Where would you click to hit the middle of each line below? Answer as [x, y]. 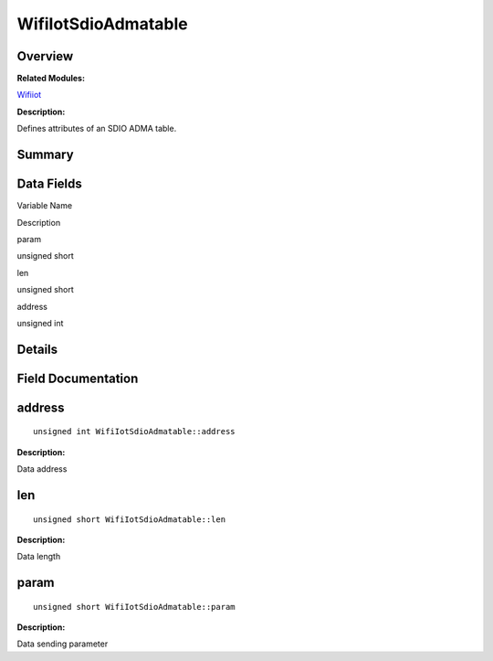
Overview [45, 56]
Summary [45, 155]
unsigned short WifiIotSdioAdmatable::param [135, 607]
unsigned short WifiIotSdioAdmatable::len [130, 519]
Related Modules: [51, 79]
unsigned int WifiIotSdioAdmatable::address [135, 432]
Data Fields [49, 184]
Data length [39, 557]
